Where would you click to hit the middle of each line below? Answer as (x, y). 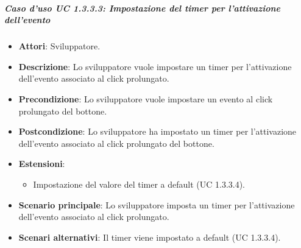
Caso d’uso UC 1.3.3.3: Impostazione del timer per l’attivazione (143, 8)
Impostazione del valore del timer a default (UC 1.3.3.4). (139, 184)
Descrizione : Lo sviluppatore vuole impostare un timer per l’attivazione (155, 66)
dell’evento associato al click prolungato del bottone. (116, 143)
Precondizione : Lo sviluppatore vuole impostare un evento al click (146, 98)
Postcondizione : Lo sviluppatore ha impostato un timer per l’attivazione (158, 131)
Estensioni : (42, 164)
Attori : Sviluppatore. (59, 46)
